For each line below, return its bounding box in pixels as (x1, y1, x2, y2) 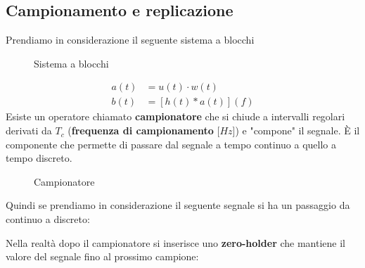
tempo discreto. (6, 151, 72, 165)
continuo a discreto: (6, 212, 90, 226)
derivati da (6, 123, 52, 138)
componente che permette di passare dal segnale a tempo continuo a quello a (6, 136, 337, 151)
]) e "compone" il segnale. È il (232, 123, 360, 138)
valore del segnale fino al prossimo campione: (6, 249, 199, 264)
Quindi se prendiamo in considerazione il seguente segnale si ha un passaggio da (6, 198, 350, 212)
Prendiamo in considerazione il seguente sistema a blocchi (6, 32, 255, 47)
